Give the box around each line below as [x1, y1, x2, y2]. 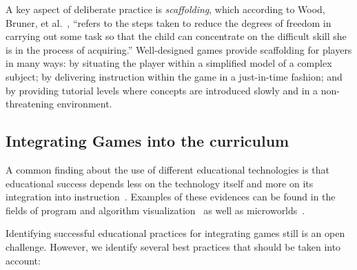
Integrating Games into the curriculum [6, 130, 289, 152]
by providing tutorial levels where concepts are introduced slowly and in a [6, 83, 318, 97]
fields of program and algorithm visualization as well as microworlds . [6, 202, 305, 217]
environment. [57, 96, 112, 111]
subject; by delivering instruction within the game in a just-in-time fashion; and [6, 69, 343, 83]
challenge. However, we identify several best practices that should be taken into [6, 239, 341, 253]
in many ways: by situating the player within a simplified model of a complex [6, 56, 332, 70]
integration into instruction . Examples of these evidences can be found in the [6, 189, 336, 204]
